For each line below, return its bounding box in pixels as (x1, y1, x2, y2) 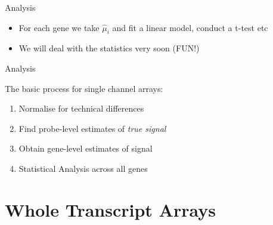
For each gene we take (18, 21, 100, 33)
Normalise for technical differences (18, 102, 144, 115)
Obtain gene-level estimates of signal (18, 142, 153, 155)
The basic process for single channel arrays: (5, 82, 163, 94)
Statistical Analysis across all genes (18, 162, 148, 174)
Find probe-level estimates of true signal (18, 122, 166, 134)
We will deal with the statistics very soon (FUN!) (18, 42, 200, 54)
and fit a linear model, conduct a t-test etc (112, 21, 268, 33)
